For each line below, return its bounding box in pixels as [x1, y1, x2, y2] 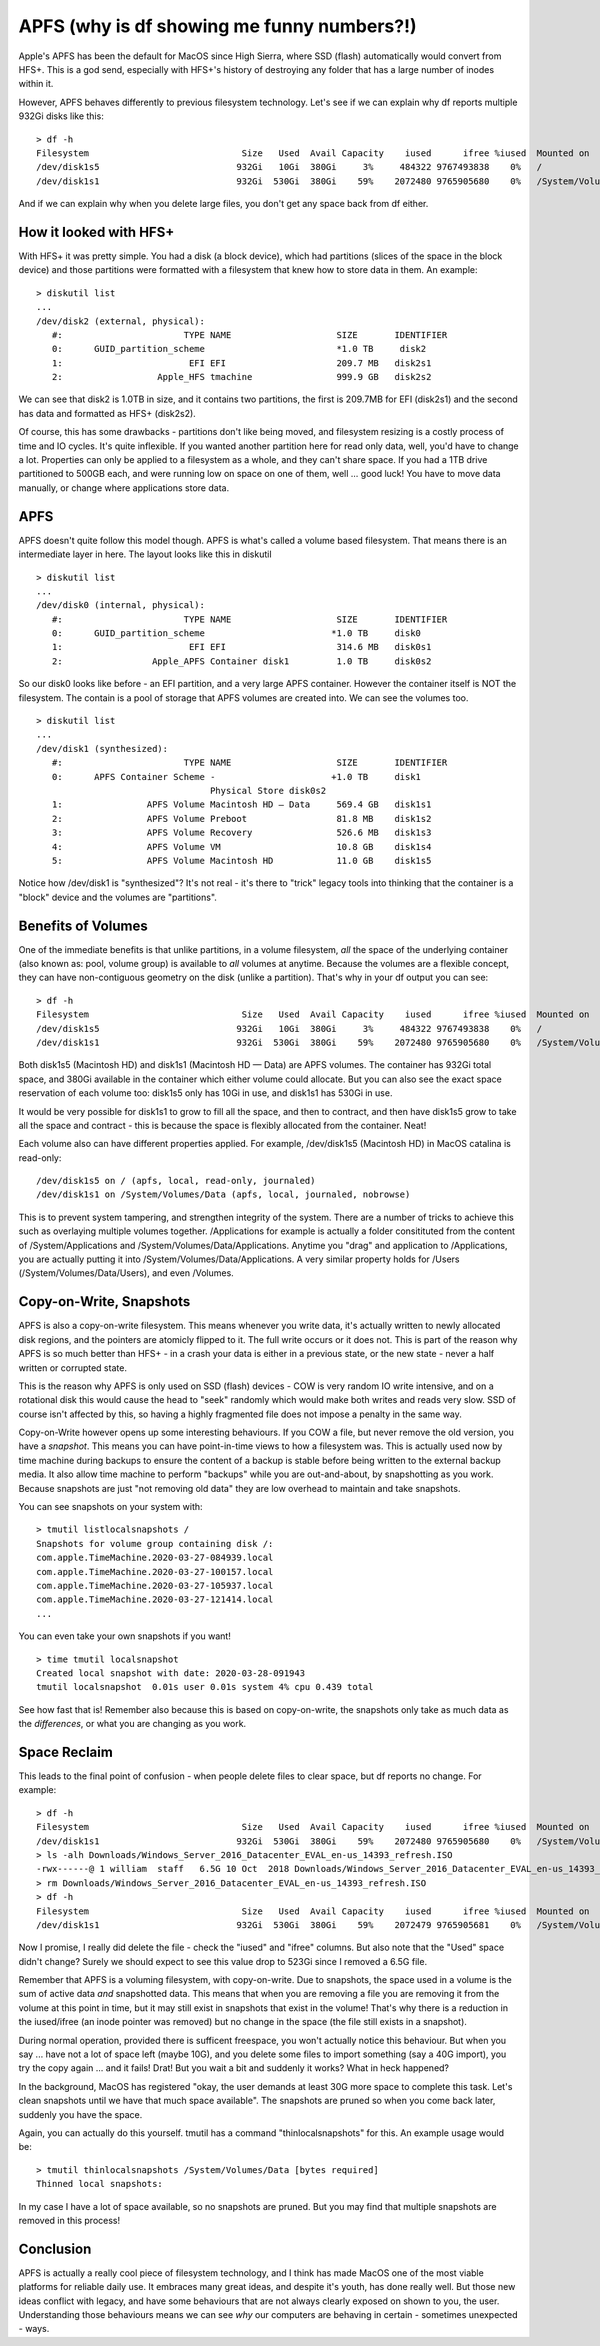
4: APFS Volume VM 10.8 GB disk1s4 [51, 841, 432, 852]
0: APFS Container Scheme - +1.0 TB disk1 [51, 771, 422, 782]
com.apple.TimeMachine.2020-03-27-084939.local [36, 1552, 274, 1564]
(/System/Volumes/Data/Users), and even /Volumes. [18, 1267, 234, 1279]
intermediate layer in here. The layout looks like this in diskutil [18, 548, 272, 560]
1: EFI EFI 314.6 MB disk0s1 [51, 641, 432, 653]
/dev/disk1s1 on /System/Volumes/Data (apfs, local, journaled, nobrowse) [36, 1189, 411, 1200]
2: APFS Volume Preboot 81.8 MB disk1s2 [51, 813, 432, 824]
